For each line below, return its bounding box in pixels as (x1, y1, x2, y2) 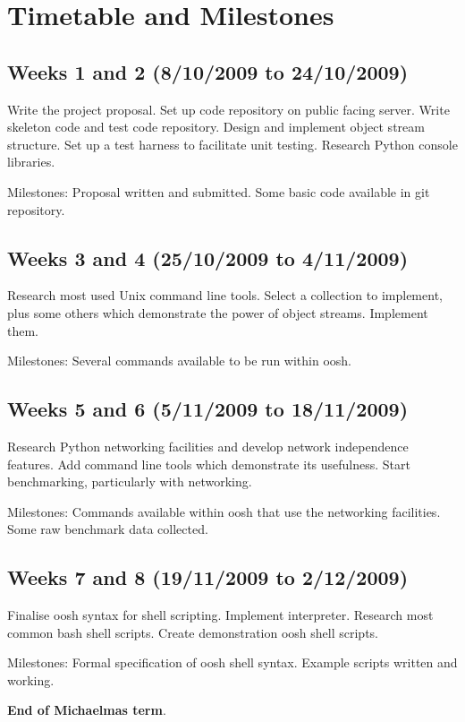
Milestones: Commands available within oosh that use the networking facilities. (7, 502, 441, 520)
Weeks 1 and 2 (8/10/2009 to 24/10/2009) (7, 57, 409, 85)
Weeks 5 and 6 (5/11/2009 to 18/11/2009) (7, 395, 409, 423)
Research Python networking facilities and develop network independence (7, 436, 409, 455)
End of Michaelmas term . (7, 701, 166, 719)
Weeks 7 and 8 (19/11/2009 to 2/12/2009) (7, 563, 409, 591)
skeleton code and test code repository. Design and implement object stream (7, 117, 425, 136)
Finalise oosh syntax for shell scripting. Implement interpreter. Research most (7, 606, 434, 624)
